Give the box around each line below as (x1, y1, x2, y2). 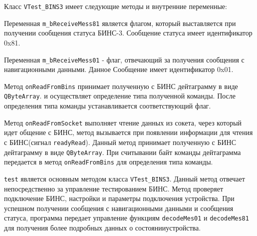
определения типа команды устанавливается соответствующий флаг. (4, 100, 211, 111)
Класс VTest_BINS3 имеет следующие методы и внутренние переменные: (4, 1, 227, 11)
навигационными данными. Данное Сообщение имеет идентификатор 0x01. (4, 64, 234, 74)
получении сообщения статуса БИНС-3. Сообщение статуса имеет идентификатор (4, 27, 253, 38)
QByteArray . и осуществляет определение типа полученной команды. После (4, 90, 236, 101)
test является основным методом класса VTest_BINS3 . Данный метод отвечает (4, 173, 245, 183)
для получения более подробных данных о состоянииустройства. (4, 222, 201, 232)
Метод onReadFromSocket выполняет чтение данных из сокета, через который (4, 117, 242, 127)
